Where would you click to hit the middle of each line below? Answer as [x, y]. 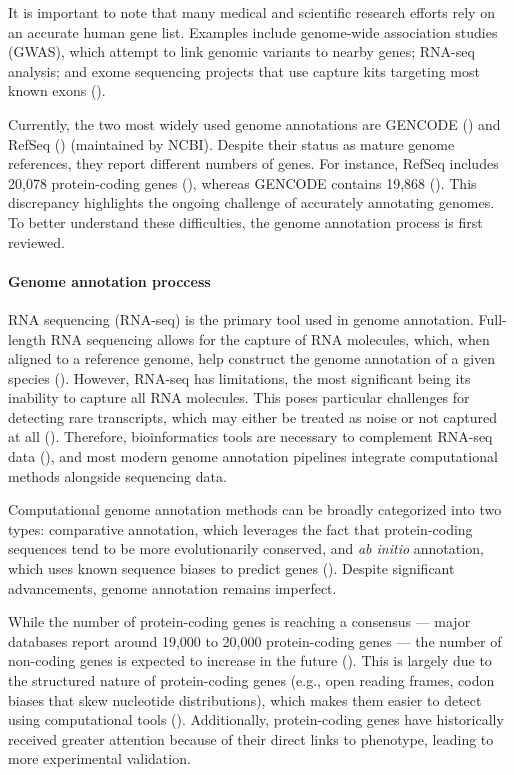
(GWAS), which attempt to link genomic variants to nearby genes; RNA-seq [241, 51]
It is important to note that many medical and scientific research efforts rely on [251, 12]
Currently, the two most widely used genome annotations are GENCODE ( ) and [254, 123]
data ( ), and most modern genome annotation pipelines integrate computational [253, 456]
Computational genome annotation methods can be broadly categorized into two [255, 509]
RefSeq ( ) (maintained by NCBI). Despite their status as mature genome [231, 143]
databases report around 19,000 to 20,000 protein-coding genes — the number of [255, 640]
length [27, 338]
